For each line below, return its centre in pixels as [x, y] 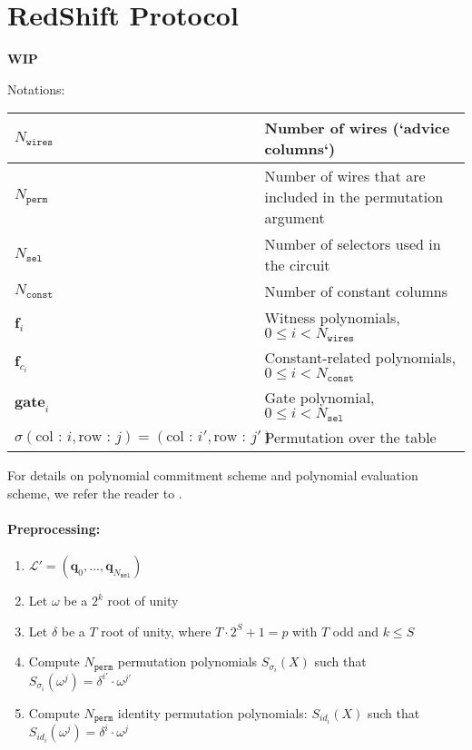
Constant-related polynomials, [360, 358]
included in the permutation [354, 197]
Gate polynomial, [320, 398]
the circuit [297, 265]
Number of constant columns [356, 291]
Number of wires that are [345, 176]
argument [295, 218]
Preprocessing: [54, 528]
